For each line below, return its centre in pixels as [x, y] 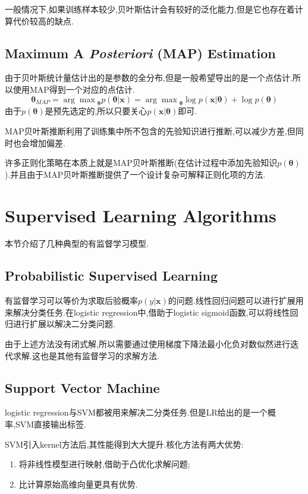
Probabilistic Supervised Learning [111, 276]
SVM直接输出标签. [51, 424]
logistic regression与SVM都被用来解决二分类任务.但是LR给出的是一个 [136, 412]
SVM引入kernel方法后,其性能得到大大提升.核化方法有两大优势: [124, 444]
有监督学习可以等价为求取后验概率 [71, 301]
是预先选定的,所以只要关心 [96, 111]
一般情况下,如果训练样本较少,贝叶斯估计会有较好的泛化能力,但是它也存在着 [150, 9]
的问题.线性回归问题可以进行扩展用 [236, 301]
